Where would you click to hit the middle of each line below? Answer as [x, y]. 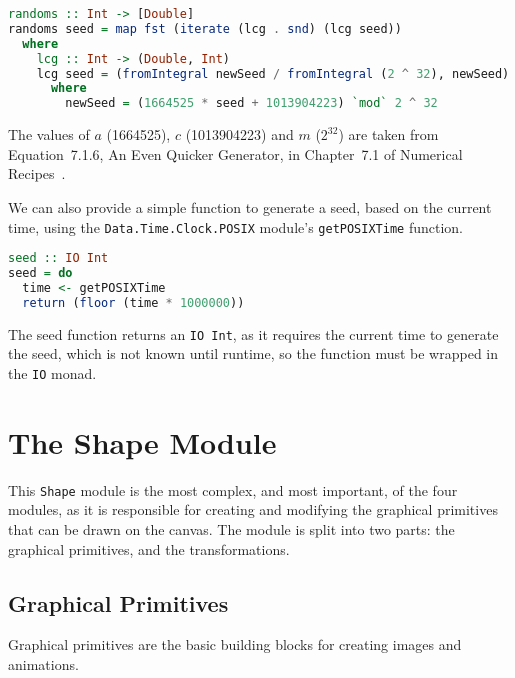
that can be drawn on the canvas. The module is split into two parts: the [231, 528]
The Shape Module [142, 441]
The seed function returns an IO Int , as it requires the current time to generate [253, 333]
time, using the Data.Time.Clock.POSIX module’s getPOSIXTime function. [235, 226]
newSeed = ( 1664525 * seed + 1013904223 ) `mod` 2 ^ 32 [251, 103]
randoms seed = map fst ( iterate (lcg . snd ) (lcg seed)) [205, 28]
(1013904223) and [239, 134]
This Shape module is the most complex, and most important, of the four [233, 489]
